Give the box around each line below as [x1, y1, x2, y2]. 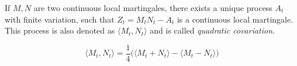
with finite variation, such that [5, 13, 115, 25]
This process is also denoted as [5, 24, 115, 36]
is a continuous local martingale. [177, 13, 293, 25]
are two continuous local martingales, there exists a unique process [33, 2, 272, 13]
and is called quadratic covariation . [150, 24, 275, 36]
